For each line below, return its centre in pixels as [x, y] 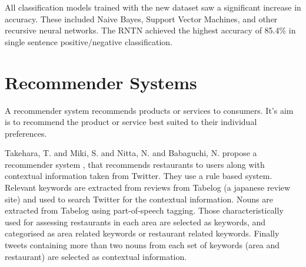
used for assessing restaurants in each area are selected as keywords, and [135, 222]
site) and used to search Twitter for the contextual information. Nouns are [139, 199]
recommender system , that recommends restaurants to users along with [135, 164]
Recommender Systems [101, 82]
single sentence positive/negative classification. [89, 41]
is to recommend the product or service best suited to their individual [131, 122]
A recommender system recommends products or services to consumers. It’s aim [149, 110]
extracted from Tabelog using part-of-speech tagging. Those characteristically [144, 210]
